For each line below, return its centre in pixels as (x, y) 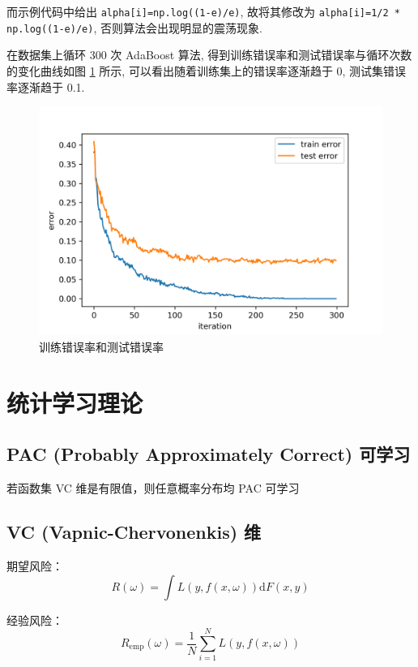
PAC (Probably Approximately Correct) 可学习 (209, 454)
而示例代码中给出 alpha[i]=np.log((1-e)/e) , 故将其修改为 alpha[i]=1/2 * (203, 11)
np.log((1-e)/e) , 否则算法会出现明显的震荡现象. (134, 27)
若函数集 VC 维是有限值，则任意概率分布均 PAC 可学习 (153, 488)
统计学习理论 (75, 402)
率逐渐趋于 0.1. (46, 86)
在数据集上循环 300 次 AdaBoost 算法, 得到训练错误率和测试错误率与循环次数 (209, 55)
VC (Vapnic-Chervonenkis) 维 (134, 532)
